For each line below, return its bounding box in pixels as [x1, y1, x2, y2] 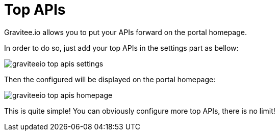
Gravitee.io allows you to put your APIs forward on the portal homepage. [4, 27, 247, 37]
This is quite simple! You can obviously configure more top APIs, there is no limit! [4, 106, 275, 115]
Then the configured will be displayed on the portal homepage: [4, 75, 216, 84]
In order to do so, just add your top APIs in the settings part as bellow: [4, 43, 239, 52]
